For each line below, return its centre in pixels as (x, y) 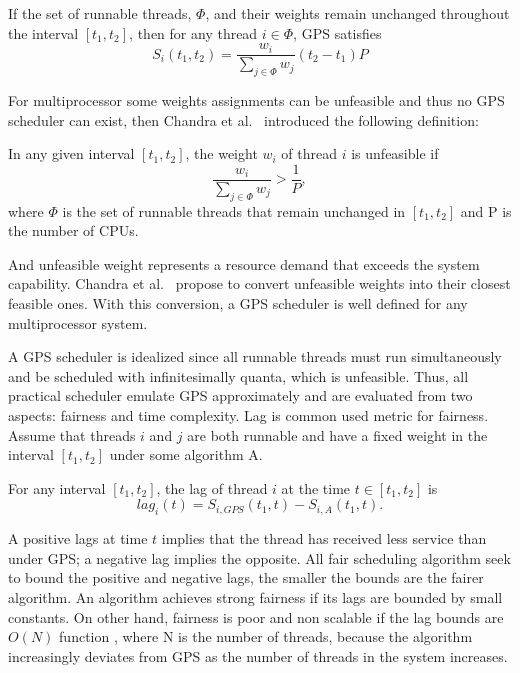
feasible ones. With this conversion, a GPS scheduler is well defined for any (238, 303)
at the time (316, 487)
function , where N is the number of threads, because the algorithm (266, 636)
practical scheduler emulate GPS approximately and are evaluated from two (240, 395)
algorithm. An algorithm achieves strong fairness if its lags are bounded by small (255, 596)
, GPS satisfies (337, 32)
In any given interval (71, 153)
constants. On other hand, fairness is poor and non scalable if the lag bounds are (256, 616)
